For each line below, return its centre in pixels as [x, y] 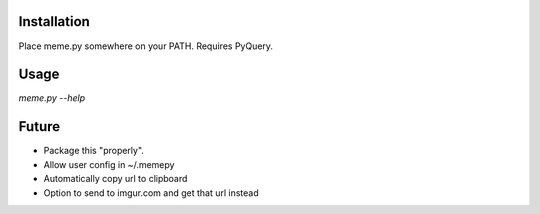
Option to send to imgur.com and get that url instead [151, 192]
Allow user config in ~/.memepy [109, 164]
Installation [54, 21]
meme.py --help [51, 98]
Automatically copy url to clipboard [115, 179]
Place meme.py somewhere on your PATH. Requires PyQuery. [146, 46]
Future [39, 126]
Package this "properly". [94, 151]
